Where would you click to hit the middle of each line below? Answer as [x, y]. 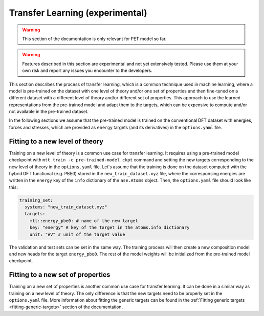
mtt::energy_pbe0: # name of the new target [84, 221]
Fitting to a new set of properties [60, 275]
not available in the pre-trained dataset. [49, 112]
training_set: [36, 200]
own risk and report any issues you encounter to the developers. [87, 70]
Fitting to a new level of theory [56, 141]
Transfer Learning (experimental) [78, 13]
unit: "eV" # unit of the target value [77, 234]
